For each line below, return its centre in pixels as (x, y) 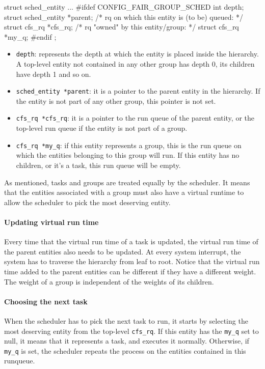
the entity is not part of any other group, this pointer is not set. (116, 101)
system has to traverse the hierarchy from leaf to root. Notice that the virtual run (132, 261)
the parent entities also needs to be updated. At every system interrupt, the (123, 251)
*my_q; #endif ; (30, 36)
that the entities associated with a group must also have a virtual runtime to (124, 192)
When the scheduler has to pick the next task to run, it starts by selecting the (126, 320)
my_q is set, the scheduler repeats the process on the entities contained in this (125, 350)
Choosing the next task (46, 301)
